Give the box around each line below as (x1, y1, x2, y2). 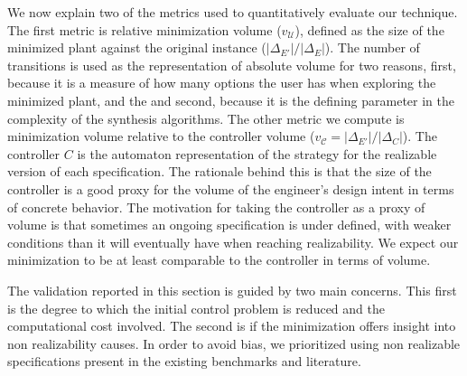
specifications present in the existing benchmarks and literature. (7, 352, 361, 371)
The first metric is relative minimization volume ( (7, 20, 282, 39)
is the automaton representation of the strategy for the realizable (77, 144, 437, 163)
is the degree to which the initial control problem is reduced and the (7, 298, 385, 317)
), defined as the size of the (294, 20, 444, 39)
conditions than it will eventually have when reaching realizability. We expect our (7, 232, 459, 251)
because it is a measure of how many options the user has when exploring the (7, 73, 436, 92)
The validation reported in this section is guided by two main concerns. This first (7, 280, 457, 299)
